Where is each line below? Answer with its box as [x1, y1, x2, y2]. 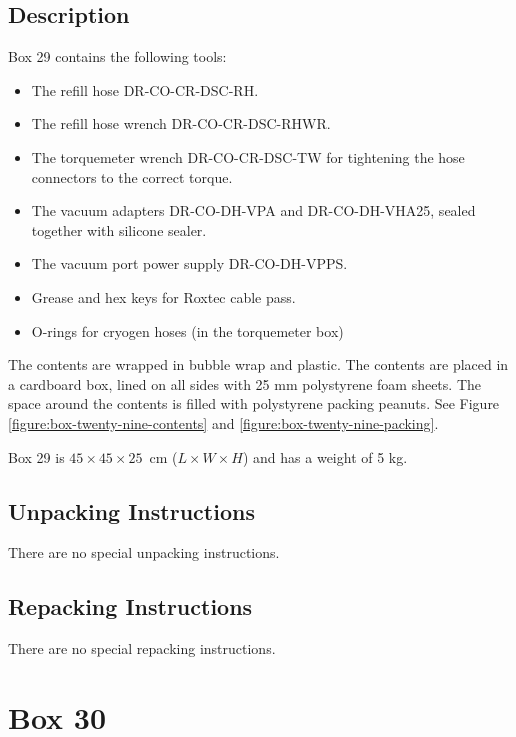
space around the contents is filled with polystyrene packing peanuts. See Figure [8, 393, 500, 414]
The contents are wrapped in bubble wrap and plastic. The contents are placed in [8, 354, 509, 375]
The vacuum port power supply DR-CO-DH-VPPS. [31, 253, 348, 274]
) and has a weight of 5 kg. [242, 446, 408, 467]
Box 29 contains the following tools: [8, 46, 227, 67]
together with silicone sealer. [31, 219, 207, 240]
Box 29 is [8, 446, 65, 467]
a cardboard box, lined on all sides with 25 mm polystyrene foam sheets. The [8, 373, 481, 394]
